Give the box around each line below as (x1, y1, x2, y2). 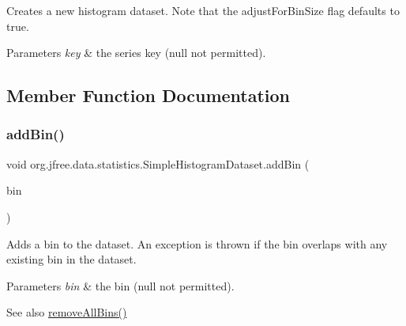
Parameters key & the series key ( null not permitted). (6, 44, 266, 61)
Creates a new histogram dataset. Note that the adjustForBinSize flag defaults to (6, 2, 400, 18)
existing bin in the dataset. (6, 251, 137, 267)
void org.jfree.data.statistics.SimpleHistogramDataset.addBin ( (6, 155, 310, 172)
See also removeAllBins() (6, 304, 127, 320)
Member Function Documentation (6, 83, 291, 108)
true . (6, 17, 29, 34)
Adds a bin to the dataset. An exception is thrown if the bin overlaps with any (6, 235, 388, 252)
